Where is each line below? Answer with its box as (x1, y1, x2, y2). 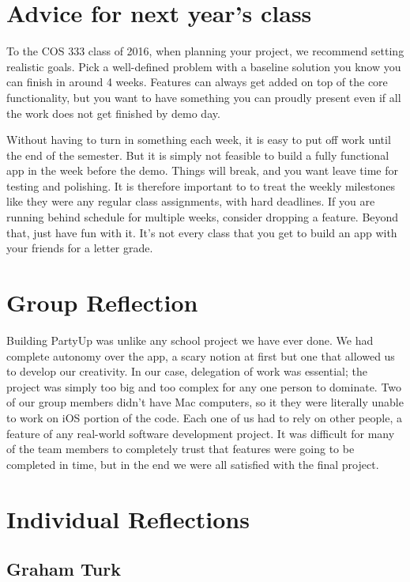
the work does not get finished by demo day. (6, 104, 220, 121)
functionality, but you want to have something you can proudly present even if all (6, 89, 401, 105)
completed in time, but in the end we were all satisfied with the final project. (6, 455, 379, 472)
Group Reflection (6, 286, 198, 319)
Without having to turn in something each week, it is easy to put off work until (6, 131, 391, 148)
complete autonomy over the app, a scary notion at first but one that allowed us (6, 347, 395, 364)
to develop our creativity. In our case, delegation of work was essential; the (6, 363, 367, 380)
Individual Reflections (6, 502, 250, 535)
